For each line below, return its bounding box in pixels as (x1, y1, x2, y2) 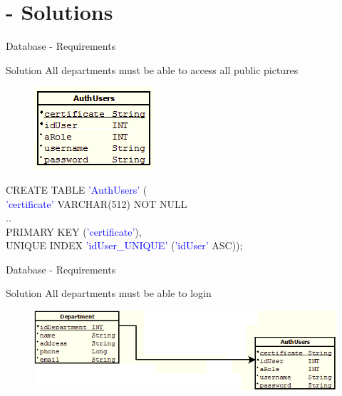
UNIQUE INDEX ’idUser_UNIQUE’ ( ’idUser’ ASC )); (6, 238, 243, 253)
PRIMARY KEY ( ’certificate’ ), (6, 224, 142, 239)
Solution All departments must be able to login (6, 286, 212, 301)
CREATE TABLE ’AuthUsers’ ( (6, 182, 147, 197)
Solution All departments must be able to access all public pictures (6, 62, 299, 77)
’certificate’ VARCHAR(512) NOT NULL (6, 196, 187, 211)
